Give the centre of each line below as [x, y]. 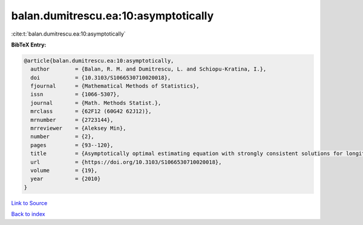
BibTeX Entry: [29, 45]
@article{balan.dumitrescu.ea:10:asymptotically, [99, 61]
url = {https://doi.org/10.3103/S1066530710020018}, [126, 162]
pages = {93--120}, [72, 145]
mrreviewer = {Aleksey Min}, [78, 128]
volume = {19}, [64, 170]
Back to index [28, 214]
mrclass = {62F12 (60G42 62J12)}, [91, 111]
